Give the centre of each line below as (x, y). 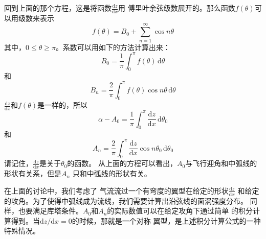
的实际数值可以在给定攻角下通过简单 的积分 (180, 211)
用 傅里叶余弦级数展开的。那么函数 (177, 8)
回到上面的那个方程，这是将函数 (58, 8)
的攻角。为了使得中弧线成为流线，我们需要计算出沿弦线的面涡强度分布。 (126, 200)
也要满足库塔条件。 (50, 211)
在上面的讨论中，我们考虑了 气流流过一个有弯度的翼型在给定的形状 (116, 190)
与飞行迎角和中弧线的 (221, 163)
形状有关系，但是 (33, 173)
